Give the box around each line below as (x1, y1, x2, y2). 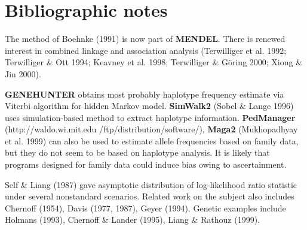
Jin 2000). (5, 67, 41, 80)
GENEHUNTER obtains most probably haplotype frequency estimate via (5, 87, 284, 100)
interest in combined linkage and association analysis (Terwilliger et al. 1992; (5, 44, 287, 56)
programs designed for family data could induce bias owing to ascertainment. (5, 158, 287, 171)
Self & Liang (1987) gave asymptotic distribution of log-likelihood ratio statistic (5, 178, 297, 190)
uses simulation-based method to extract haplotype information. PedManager (5, 111, 296, 123)
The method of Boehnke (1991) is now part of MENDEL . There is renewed (5, 32, 285, 45)
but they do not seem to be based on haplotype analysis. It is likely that (5, 146, 270, 159)
